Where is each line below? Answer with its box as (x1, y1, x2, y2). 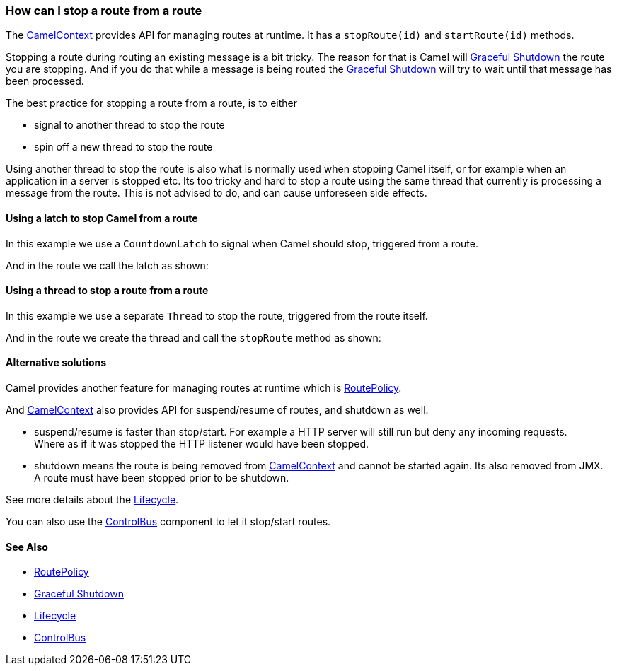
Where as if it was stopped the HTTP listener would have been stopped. (34, 438, 369, 450)
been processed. (6, 75, 84, 88)
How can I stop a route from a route (6, 4, 202, 18)
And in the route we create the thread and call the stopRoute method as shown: (6, 331, 381, 344)
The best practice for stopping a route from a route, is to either (6, 97, 298, 110)
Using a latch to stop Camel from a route (6, 211, 198, 224)
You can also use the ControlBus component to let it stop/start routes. (6, 515, 331, 528)
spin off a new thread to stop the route (34, 141, 213, 153)
